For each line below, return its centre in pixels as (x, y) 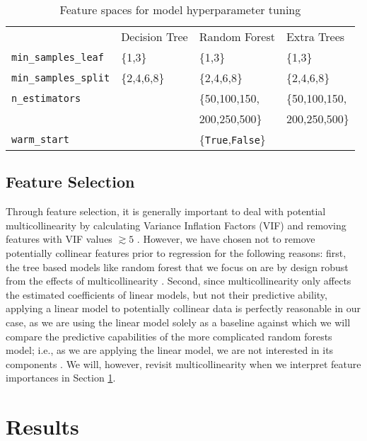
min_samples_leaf (58, 57)
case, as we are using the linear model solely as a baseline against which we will (178, 322)
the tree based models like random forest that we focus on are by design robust (177, 267)
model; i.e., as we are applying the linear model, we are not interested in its (170, 350)
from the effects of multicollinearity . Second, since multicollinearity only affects (179, 281)
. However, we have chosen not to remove (226, 239)
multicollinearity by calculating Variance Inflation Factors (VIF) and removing (176, 225)
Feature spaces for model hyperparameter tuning (180, 10)
